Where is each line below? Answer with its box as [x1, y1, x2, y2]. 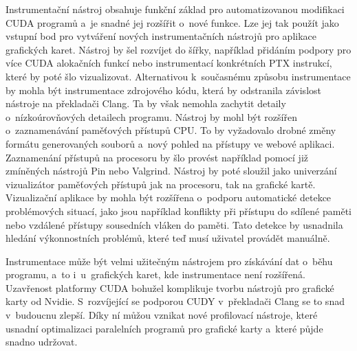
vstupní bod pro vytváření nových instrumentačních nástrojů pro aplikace [6, 29, 317, 43]
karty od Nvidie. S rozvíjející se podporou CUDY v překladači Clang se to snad [6, 294, 345, 308]
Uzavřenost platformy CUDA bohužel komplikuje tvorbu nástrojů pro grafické [6, 280, 334, 295]
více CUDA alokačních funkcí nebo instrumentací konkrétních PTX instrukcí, [6, 56, 332, 70]
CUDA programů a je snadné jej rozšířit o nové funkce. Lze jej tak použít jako [6, 15, 339, 30]
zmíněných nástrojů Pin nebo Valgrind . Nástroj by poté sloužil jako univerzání [6, 163, 337, 178]
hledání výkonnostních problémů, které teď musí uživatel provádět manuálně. [6, 231, 330, 245]
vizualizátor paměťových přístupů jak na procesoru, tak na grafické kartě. [6, 177, 316, 191]
